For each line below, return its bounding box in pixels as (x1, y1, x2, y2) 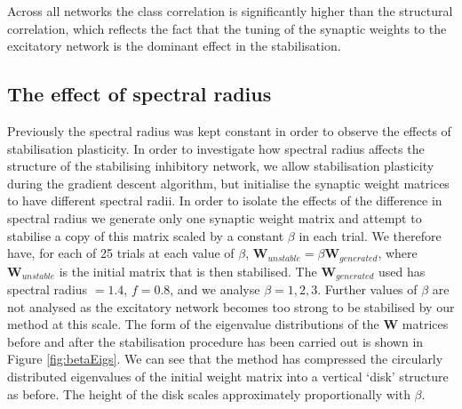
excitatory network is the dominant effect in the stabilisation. (7, 36, 341, 55)
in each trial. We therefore (299, 226, 442, 245)
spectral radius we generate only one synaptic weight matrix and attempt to (7, 208, 422, 227)
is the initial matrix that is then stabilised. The (59, 261, 317, 280)
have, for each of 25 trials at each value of (7, 244, 235, 262)
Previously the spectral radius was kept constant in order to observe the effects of (7, 121, 451, 140)
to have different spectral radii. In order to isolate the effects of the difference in (7, 191, 442, 210)
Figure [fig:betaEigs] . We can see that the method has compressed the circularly (7, 349, 443, 368)
